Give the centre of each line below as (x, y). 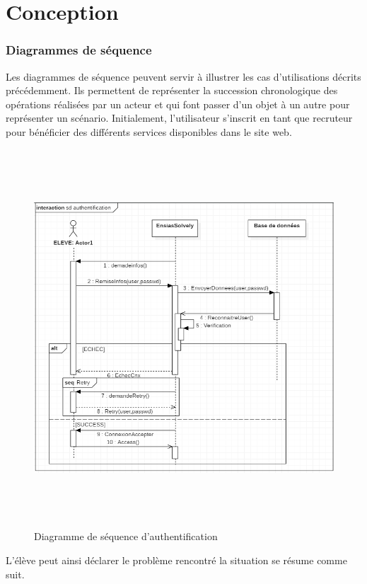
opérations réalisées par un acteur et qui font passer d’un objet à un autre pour (178, 104)
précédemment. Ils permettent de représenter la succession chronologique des (172, 90)
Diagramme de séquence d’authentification (126, 536)
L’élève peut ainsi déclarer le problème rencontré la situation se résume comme (176, 560)
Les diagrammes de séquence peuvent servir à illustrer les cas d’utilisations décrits (183, 76)
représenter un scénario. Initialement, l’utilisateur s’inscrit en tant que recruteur (179, 118)
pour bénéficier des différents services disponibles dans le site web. (149, 131)
